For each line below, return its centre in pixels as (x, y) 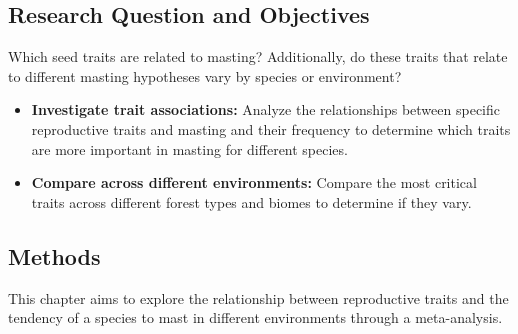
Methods (54, 255)
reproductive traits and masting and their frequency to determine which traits (271, 128)
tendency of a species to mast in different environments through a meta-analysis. (255, 317)
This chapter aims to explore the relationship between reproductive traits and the (258, 297)
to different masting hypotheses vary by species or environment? (205, 75)
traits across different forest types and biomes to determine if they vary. (251, 201)
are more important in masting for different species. (189, 148)
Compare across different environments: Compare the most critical (254, 182)
